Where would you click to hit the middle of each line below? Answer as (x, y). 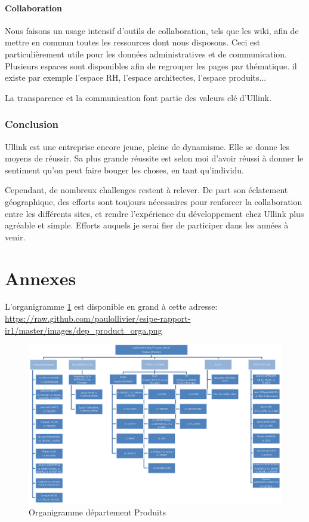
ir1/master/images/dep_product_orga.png (84, 330)
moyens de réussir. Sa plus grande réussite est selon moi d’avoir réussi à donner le (154, 158)
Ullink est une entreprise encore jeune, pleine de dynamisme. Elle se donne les (147, 146)
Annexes (41, 278)
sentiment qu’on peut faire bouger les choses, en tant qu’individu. (124, 170)
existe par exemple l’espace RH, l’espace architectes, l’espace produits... (136, 77)
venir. (15, 236)
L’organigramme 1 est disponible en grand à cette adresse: (111, 306)
